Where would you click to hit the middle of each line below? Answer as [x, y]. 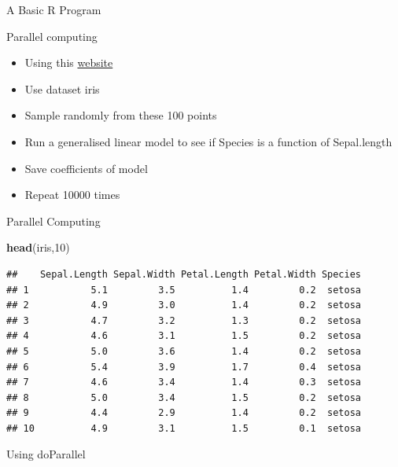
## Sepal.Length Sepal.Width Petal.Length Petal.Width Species [184, 274]
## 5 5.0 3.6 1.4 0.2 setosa [184, 351]
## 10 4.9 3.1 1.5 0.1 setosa [184, 428]
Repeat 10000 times [72, 195]
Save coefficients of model [86, 168]
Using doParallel [46, 454]
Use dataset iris [62, 88]
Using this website [69, 63]
